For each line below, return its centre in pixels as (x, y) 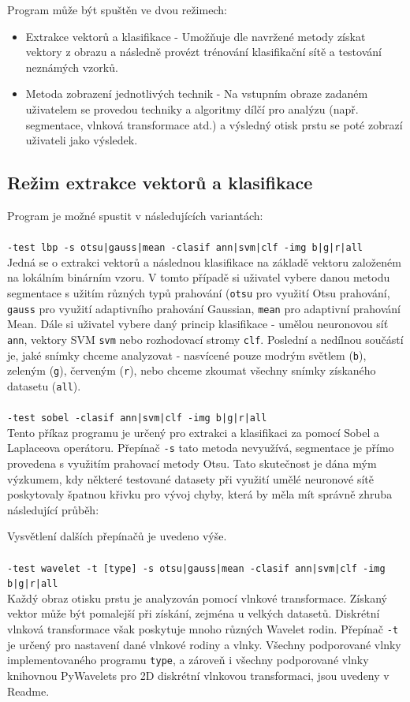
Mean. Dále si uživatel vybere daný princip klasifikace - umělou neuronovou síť (198, 324)
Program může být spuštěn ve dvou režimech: (117, 9)
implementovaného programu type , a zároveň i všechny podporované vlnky (188, 660)
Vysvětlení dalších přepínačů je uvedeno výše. (117, 536)
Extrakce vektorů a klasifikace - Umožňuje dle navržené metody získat (196, 36)
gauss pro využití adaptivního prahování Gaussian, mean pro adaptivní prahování (204, 308)
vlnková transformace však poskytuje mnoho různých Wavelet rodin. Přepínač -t (203, 629)
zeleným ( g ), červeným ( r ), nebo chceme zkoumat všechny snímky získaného (192, 370)
